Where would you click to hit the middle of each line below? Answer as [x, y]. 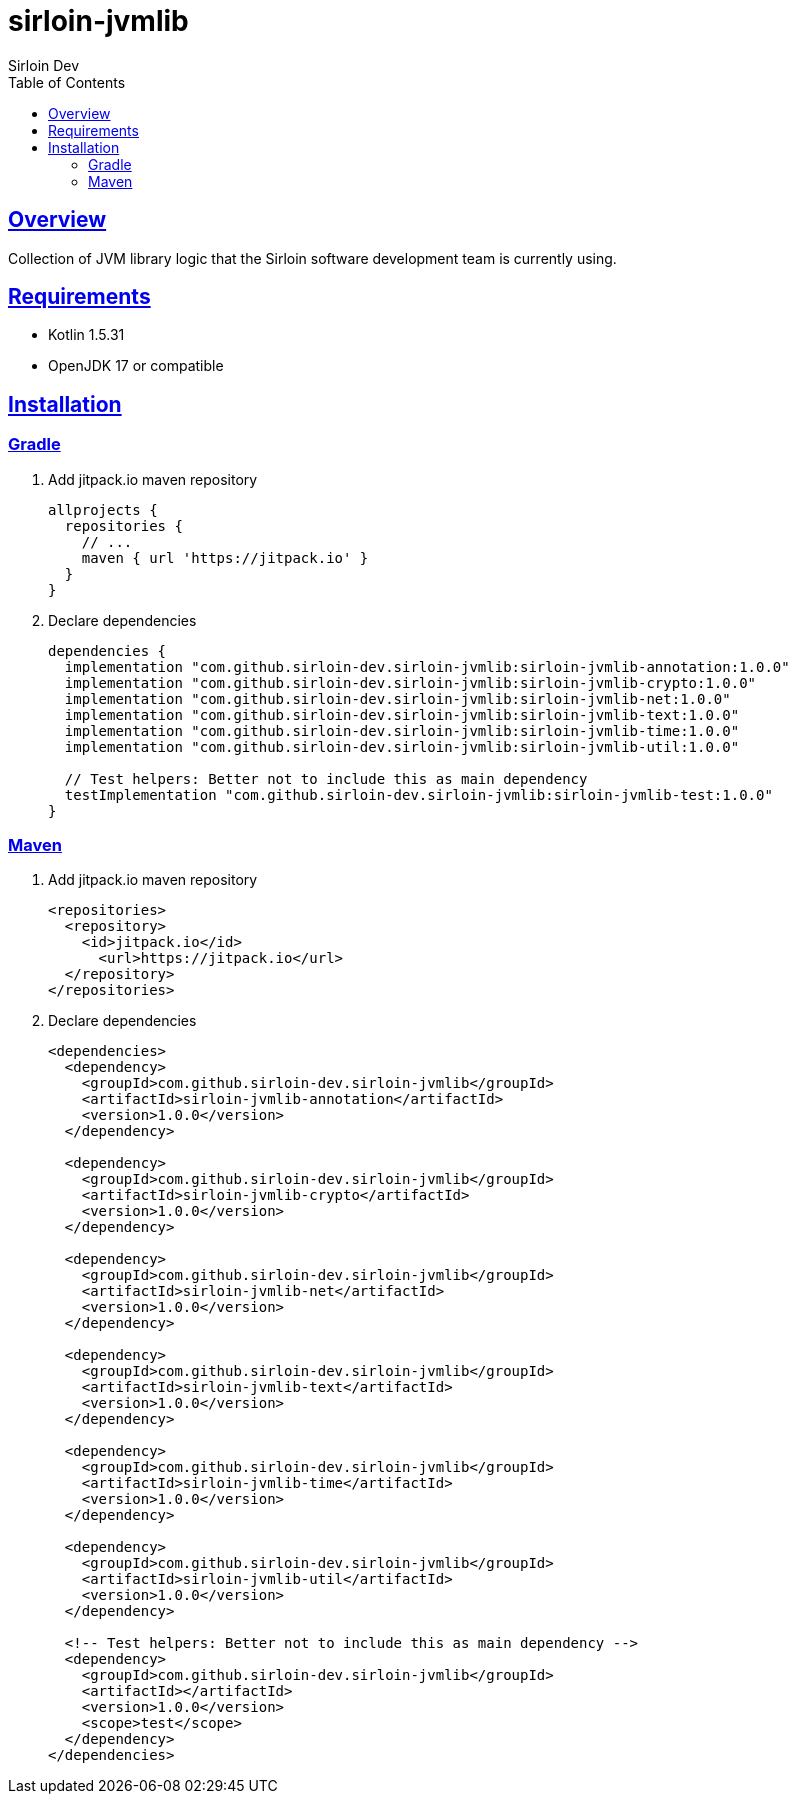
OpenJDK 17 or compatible [136, 366]
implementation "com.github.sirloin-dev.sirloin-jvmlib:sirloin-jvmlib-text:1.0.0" [402, 714]
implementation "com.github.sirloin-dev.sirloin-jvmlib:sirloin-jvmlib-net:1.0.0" [397, 698]
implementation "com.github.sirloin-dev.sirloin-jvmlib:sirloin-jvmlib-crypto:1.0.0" [410, 682]
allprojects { [103, 509]
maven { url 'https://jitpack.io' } [225, 557]
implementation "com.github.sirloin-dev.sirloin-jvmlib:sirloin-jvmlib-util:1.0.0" [402, 746]
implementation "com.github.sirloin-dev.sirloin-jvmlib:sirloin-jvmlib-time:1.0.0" [402, 730]
